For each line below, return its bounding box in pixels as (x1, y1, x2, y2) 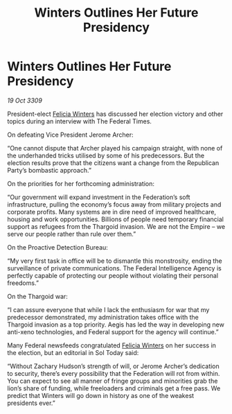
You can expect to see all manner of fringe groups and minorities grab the (7, 377, 218, 385)
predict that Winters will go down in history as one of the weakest (7, 391, 195, 399)
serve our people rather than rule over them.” (7, 230, 136, 238)
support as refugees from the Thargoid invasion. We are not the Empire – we (7, 222, 226, 230)
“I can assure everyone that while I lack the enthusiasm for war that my (7, 305, 210, 313)
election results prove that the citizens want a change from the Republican (7, 158, 220, 167)
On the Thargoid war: (7, 292, 68, 300)
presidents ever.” (7, 399, 55, 407)
